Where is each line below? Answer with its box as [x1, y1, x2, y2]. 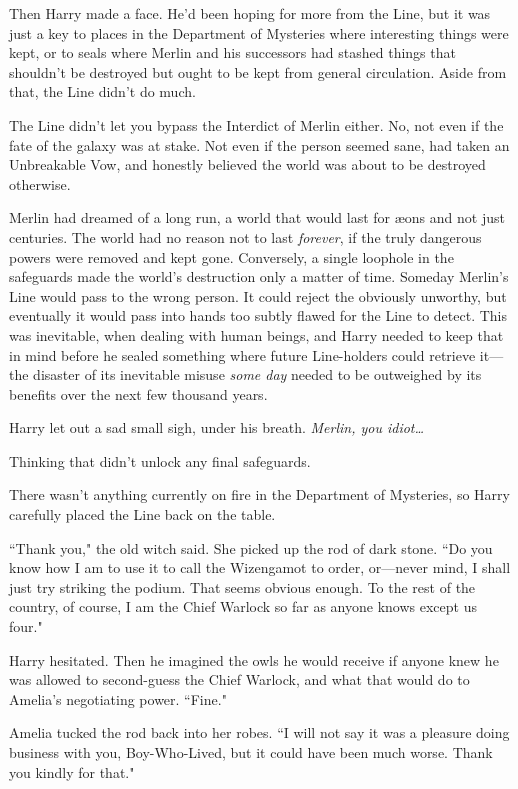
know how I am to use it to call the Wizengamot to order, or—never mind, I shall [9, 557, 511, 578]
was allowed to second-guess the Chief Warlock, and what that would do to [9, 669, 470, 690]
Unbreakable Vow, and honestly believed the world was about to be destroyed [9, 154, 486, 175]
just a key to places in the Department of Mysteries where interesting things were [9, 22, 509, 43]
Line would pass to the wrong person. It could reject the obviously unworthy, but [9, 285, 507, 306]
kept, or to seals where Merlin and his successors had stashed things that [9, 42, 456, 63]
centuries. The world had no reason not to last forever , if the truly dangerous [9, 226, 482, 247]
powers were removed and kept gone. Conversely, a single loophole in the [9, 246, 454, 267]
